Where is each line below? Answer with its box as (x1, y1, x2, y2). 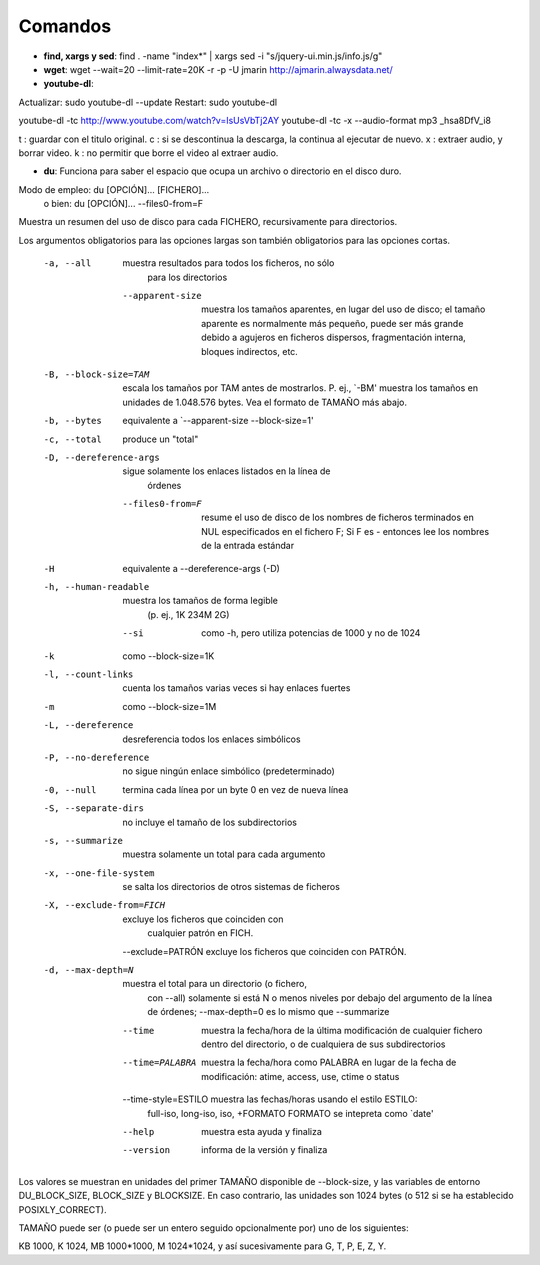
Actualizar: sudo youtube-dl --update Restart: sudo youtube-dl (18, 96, 278, 108)
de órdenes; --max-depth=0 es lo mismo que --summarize (147, 1006, 390, 1018)
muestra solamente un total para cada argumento (122, 848, 326, 860)
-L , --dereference (43, 720, 134, 731)
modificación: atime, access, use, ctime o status (201, 1070, 400, 1082)
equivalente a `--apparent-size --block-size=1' (122, 415, 314, 427)
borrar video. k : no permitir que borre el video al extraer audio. (18, 146, 279, 159)
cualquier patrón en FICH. (147, 927, 254, 939)
